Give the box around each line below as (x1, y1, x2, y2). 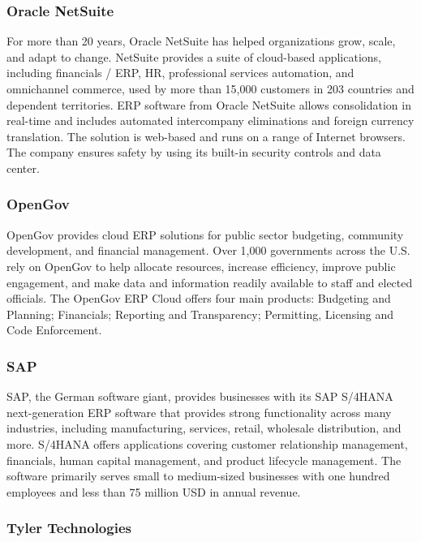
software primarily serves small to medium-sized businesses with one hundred (6, 467, 390, 484)
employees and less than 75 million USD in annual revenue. (6, 483, 301, 500)
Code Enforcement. (6, 321, 102, 338)
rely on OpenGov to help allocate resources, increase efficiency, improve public (6, 257, 396, 274)
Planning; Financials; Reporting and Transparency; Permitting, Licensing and (6, 305, 394, 322)
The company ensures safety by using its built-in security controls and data (6, 144, 381, 161)
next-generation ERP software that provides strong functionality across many (6, 403, 392, 420)
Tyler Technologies (6, 518, 131, 538)
